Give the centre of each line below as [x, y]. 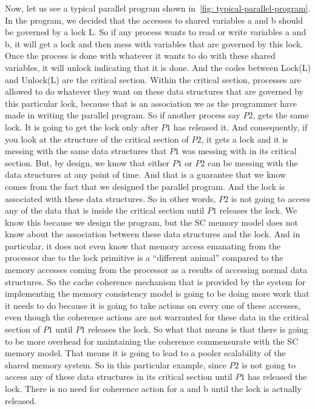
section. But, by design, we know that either [87, 162]
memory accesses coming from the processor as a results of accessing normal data [156, 270]
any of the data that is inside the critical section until [105, 210]
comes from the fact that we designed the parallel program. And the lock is [145, 186]
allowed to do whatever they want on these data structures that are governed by [154, 91]
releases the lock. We [258, 210]
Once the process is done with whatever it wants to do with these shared [140, 56]
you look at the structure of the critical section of [97, 139]
